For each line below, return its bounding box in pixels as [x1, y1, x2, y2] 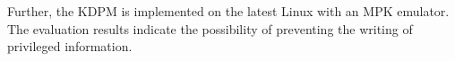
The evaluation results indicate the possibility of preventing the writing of [7, 19, 413, 38]
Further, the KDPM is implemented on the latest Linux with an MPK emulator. [7, 2, 450, 20]
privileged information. [7, 37, 133, 56]
